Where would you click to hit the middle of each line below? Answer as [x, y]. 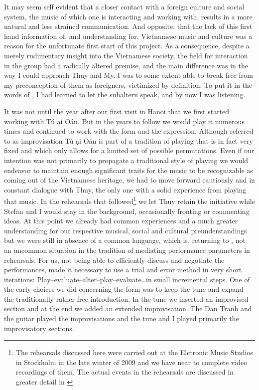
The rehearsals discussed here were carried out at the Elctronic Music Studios [134, 352]
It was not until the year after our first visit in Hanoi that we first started [117, 111]
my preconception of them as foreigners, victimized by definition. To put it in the [128, 85]
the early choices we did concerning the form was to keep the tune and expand [124, 289]
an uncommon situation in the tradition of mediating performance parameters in [127, 250]
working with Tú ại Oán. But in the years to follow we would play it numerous [124, 121]
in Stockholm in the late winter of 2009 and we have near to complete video [131, 362]
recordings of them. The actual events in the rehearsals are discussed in [125, 372]
